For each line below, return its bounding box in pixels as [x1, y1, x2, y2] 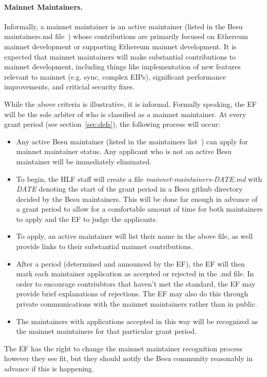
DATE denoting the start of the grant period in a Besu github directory [16, 183, 243, 194]
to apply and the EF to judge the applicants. [16, 213, 158, 224]
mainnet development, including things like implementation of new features [4, 61, 241, 72]
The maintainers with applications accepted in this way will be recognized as [16, 315, 258, 326]
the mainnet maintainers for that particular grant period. [16, 326, 197, 336]
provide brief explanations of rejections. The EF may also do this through [16, 288, 249, 299]
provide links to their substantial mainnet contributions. [16, 241, 193, 252]
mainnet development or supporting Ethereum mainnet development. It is [4, 41, 237, 51]
